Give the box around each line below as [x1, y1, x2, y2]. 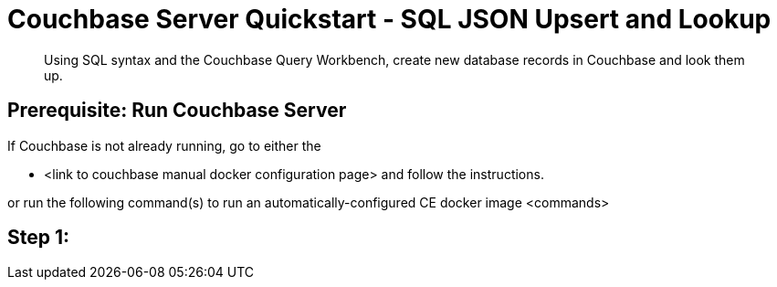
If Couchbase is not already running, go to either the [7, 137, 321, 154]
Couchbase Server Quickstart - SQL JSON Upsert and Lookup [7, 4, 772, 35]
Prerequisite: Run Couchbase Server [7, 99, 347, 122]
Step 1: [7, 226, 70, 250]
